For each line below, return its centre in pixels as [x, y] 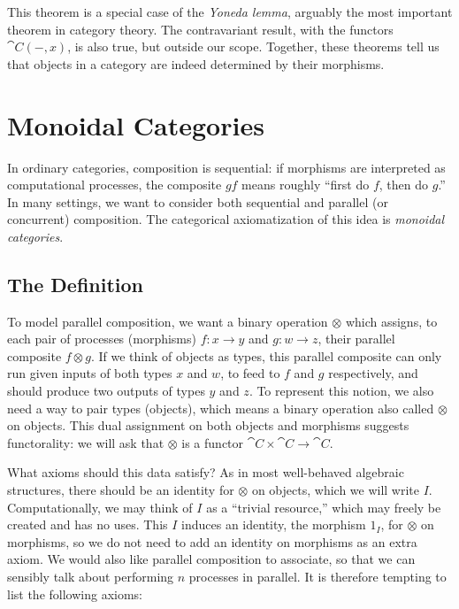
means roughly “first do [306, 185]
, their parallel [356, 339]
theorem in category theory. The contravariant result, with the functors [200, 29]
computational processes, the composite [115, 185]
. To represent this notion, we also [341, 391]
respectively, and [373, 373]
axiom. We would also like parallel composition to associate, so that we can [211, 559]
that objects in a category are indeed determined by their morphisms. [196, 63]
